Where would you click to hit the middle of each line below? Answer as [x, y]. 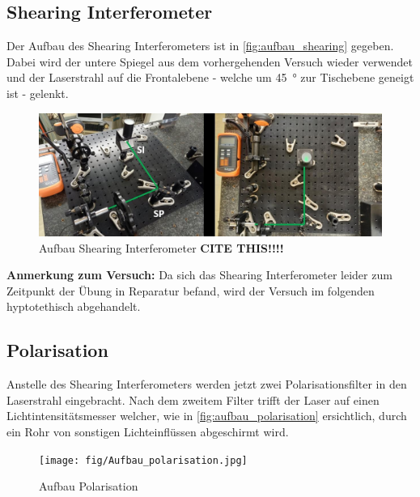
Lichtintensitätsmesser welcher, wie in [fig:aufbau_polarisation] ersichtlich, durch [207, 416]
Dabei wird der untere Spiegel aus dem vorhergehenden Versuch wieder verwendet [210, 61]
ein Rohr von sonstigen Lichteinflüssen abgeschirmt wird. [148, 431]
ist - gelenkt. [38, 93]
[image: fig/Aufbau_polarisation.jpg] [143, 460]
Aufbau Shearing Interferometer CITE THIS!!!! [161, 247]
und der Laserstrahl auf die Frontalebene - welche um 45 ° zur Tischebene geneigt [210, 77]
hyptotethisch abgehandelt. [74, 306]
